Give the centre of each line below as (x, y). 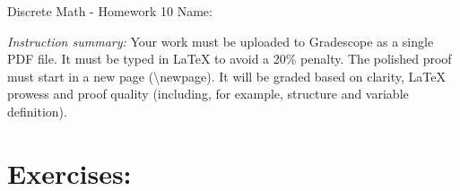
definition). (37, 111)
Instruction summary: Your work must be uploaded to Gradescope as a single (221, 41)
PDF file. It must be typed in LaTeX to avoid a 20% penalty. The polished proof (230, 59)
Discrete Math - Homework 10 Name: (110, 11)
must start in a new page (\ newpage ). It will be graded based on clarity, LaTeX (226, 76)
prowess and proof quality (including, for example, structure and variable (208, 94)
